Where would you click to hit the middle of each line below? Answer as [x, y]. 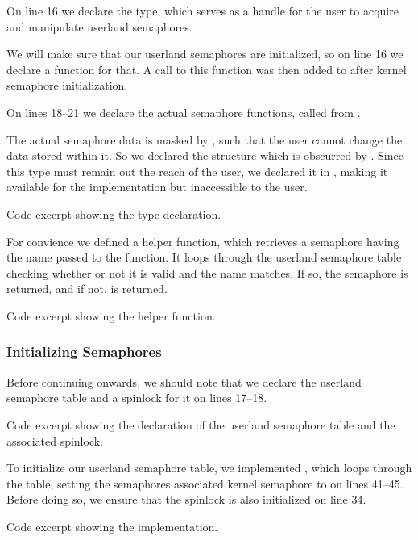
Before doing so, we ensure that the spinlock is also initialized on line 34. [186, 499]
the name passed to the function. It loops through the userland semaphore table [204, 257]
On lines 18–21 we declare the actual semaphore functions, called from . [184, 112]
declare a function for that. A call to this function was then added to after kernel [207, 69]
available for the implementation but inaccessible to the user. [157, 187]
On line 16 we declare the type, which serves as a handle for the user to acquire [203, 10]
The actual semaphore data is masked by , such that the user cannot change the [205, 139]
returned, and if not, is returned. [87, 289]
